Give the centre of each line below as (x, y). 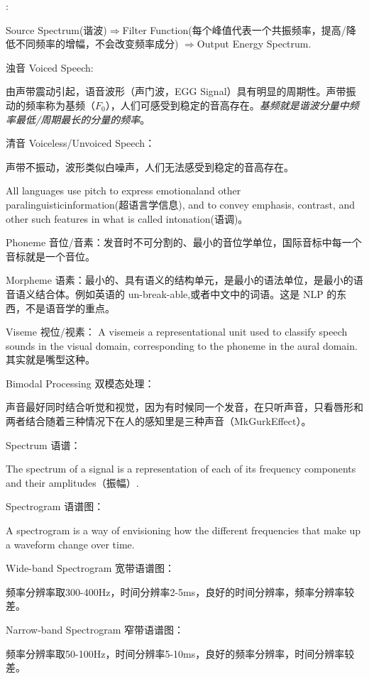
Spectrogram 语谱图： (55, 506)
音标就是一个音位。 (50, 256)
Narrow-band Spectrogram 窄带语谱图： (95, 629)
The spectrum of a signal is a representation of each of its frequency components (181, 469)
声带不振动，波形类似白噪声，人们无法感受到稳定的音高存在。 (150, 166)
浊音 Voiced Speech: (50, 67)
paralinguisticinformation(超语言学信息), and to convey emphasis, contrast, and (181, 204)
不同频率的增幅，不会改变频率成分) (97, 44)
